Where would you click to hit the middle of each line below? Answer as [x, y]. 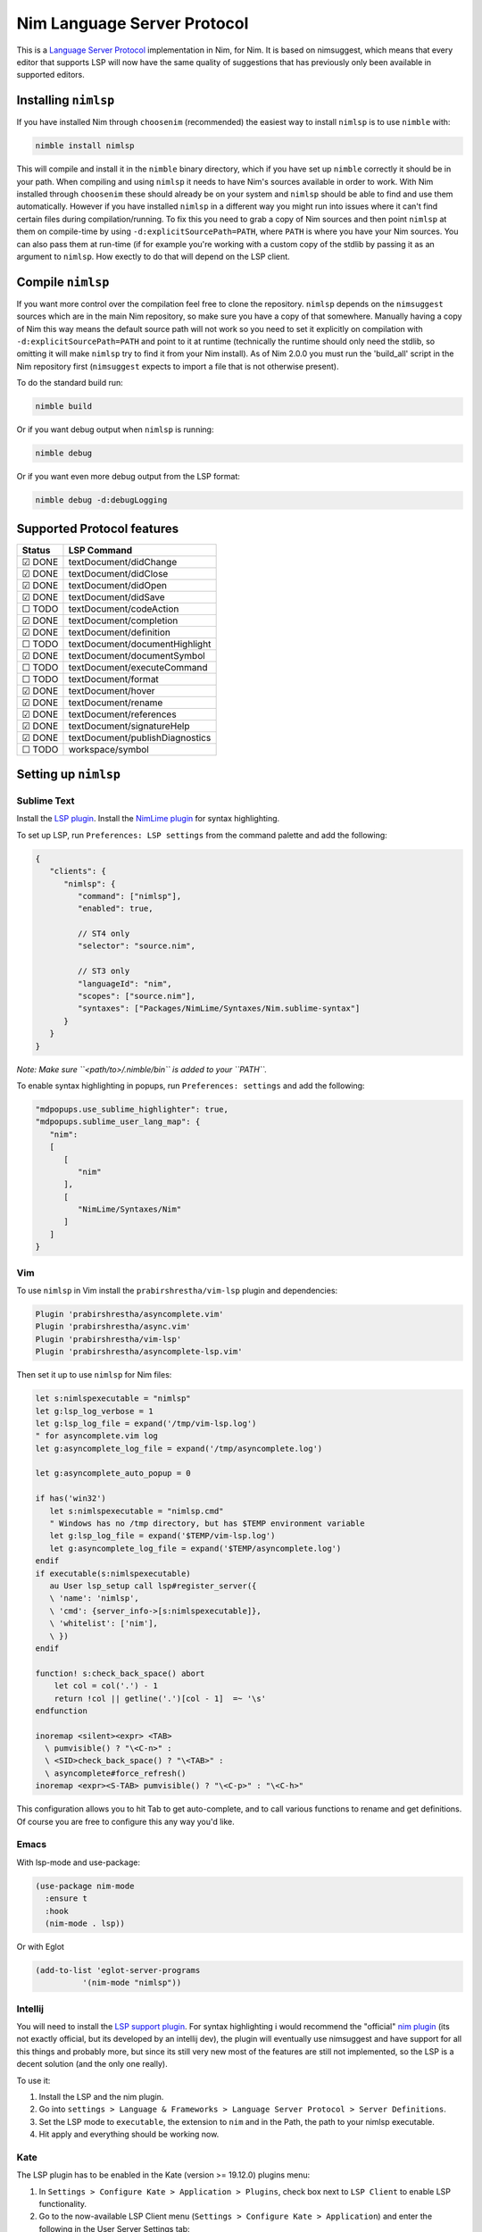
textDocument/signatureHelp [129, 726]
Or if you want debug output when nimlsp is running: [115, 429]
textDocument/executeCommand [138, 667]
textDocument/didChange [123, 562]
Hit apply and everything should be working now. [129, 2135]
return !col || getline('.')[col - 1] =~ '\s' [160, 1698]
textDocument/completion [123, 620]
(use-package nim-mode [85, 1886]
